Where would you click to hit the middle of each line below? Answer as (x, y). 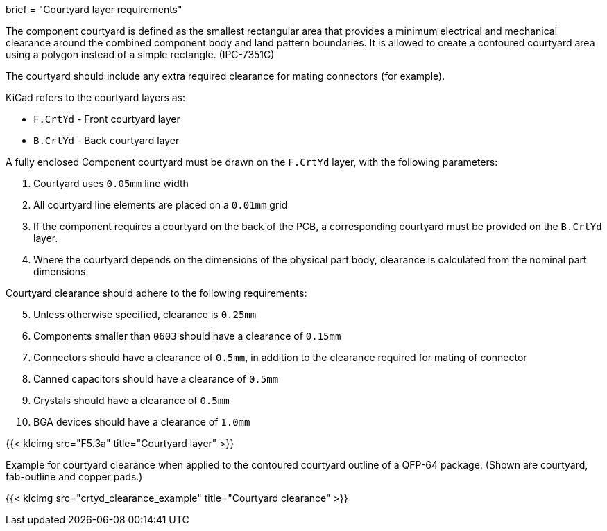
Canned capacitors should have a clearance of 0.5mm (156, 379)
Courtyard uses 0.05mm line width (111, 183)
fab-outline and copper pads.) (74, 477)
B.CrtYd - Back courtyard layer (106, 140)
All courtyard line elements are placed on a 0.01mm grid (161, 205)
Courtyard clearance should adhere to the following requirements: (156, 293)
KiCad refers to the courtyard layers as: (95, 97)
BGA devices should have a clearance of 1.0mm (142, 422)
